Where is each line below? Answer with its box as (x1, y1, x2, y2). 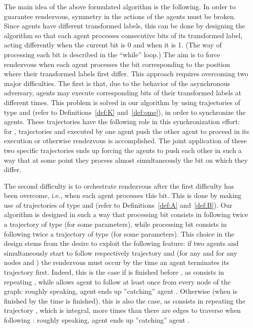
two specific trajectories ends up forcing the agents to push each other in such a (4, 145, 242, 155)
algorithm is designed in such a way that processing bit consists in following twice (4, 209, 248, 219)
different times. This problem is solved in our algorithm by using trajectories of (4, 97, 240, 107)
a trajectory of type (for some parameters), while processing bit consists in (4, 219, 227, 229)
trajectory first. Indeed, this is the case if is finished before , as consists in (4, 267, 224, 277)
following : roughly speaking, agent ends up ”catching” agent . (4, 315, 190, 325)
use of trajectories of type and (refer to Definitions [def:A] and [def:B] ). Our (4, 199, 233, 210)
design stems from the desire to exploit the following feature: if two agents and (4, 238, 239, 248)
